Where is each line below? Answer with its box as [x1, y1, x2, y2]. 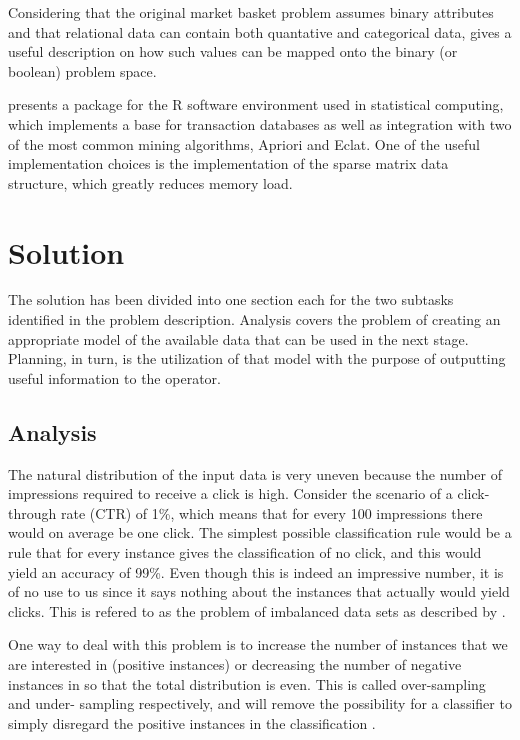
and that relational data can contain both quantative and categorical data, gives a [8, 21, 512, 42]
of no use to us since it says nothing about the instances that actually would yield [8, 581, 510, 602]
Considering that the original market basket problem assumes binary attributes [8, 2, 494, 22]
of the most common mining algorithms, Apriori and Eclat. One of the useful [8, 133, 480, 154]
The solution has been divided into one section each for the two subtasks [8, 289, 454, 310]
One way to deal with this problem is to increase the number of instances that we [8, 634, 508, 655]
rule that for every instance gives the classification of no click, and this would [8, 542, 482, 563]
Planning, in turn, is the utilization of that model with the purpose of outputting [8, 348, 506, 369]
